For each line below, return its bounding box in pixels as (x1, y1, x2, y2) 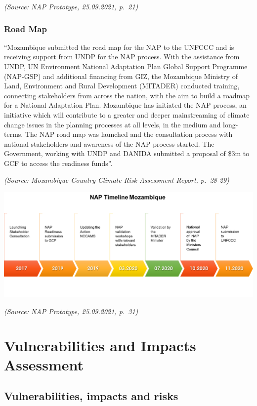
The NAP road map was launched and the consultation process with (25, 129, 233, 139)
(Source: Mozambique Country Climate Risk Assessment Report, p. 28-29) (4, 174, 229, 185)
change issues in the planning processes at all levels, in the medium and (4, 119, 221, 129)
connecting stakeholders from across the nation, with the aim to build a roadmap (4, 90, 250, 100)
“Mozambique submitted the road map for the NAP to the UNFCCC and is (4, 41, 234, 52)
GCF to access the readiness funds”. (4, 158, 113, 168)
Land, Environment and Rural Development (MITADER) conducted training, (4, 81, 240, 91)
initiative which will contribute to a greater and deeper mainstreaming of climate (4, 109, 250, 120)
